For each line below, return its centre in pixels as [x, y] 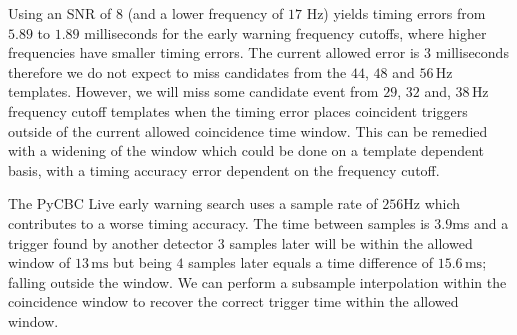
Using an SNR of [60, 13]
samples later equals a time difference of [311, 262]
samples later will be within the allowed [351, 242]
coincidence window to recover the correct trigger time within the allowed [233, 301]
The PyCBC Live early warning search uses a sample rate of [193, 203]
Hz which [432, 203]
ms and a [480, 222]
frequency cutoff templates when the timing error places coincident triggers [238, 110]
